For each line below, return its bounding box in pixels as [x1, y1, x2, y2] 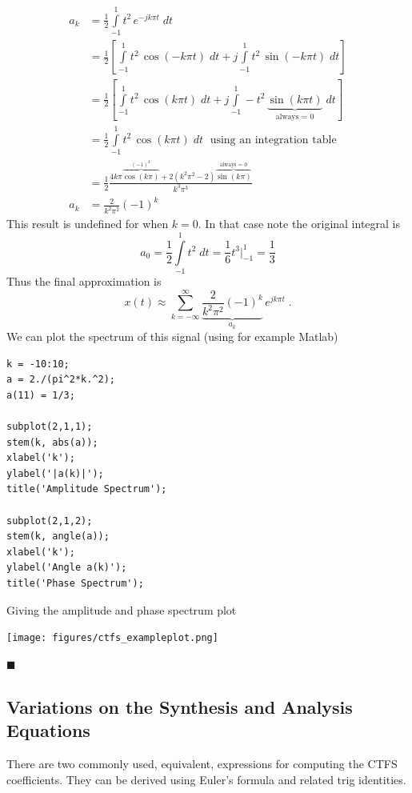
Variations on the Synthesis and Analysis [6, 694, 353, 719]
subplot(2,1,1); [6, 421, 93, 433]
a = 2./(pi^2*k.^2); [6, 374, 116, 386]
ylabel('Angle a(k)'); [6, 562, 127, 574]
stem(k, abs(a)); [6, 436, 98, 448]
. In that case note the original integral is [198, 215, 401, 232]
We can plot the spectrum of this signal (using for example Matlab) [6, 328, 338, 345]
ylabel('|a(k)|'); [6, 467, 104, 479]
